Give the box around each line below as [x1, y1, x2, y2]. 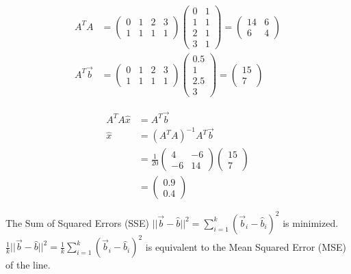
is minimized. [283, 215, 339, 230]
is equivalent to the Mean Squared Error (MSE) [145, 239, 346, 254]
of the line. [5, 258, 51, 272]
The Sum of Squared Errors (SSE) [5, 215, 149, 230]
